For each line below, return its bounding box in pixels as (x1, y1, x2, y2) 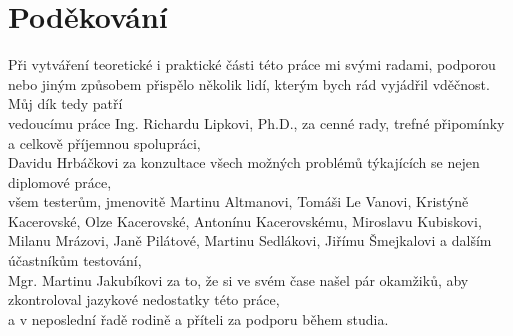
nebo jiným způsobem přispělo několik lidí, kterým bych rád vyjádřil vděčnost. (8, 73, 490, 94)
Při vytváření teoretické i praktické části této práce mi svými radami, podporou (8, 54, 496, 75)
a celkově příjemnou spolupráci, (8, 132, 201, 153)
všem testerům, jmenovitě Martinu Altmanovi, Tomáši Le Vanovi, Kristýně (8, 191, 469, 212)
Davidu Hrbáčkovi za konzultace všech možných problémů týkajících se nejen (8, 152, 480, 173)
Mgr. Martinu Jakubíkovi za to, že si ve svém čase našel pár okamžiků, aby (8, 269, 469, 290)
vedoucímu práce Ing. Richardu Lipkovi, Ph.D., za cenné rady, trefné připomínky (8, 112, 505, 133)
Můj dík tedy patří (8, 93, 123, 114)
